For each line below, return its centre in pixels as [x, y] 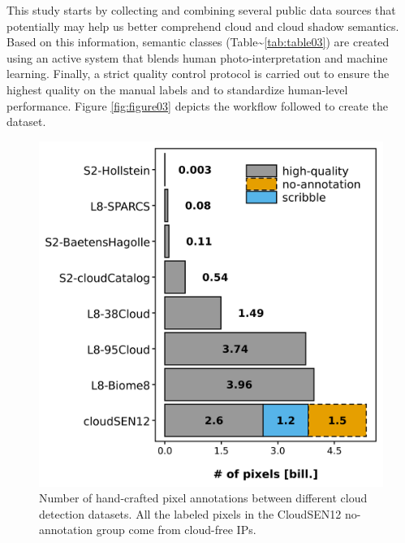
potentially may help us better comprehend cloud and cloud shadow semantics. [203, 26]
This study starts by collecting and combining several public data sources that [201, 10]
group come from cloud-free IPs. [176, 530]
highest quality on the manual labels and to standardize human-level [177, 89]
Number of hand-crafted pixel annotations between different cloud [203, 498]
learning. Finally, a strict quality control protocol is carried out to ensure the [198, 74]
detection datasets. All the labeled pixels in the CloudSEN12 [190, 513]
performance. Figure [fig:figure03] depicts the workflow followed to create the [197, 105]
